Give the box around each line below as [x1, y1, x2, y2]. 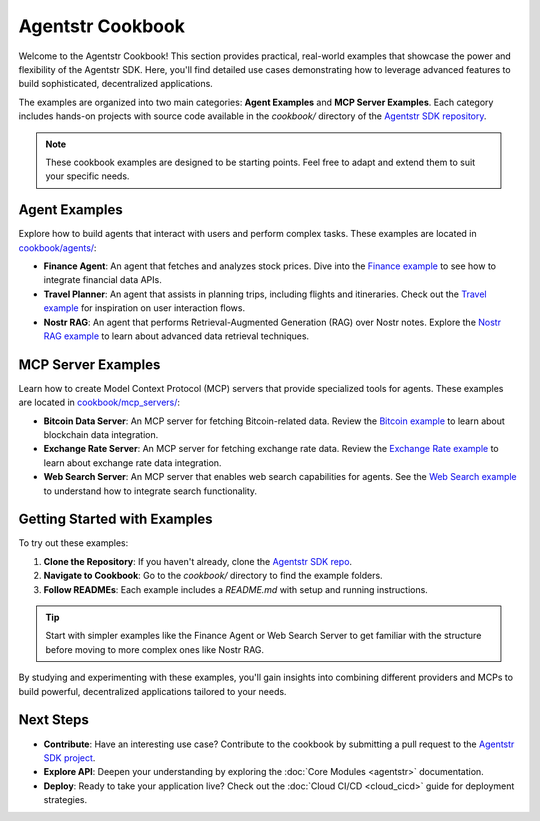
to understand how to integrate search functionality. [43, 485, 258, 497]
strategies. [43, 794, 88, 806]
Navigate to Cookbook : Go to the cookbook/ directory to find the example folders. [43, 570, 384, 582]
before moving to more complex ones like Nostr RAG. [45, 643, 265, 655]
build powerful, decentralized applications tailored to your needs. [18, 685, 287, 697]
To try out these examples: [18, 537, 129, 549]
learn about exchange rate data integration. [43, 456, 222, 469]
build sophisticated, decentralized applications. [18, 78, 214, 90]
